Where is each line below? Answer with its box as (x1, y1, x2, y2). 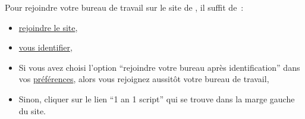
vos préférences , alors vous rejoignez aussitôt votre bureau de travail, (18, 73, 269, 85)
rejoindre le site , (18, 21, 78, 33)
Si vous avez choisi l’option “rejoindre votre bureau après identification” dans (18, 61, 300, 73)
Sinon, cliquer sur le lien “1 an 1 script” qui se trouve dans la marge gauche (18, 92, 295, 105)
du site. (18, 104, 46, 117)
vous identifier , (18, 41, 73, 54)
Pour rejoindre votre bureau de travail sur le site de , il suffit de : (5, 1, 244, 13)
